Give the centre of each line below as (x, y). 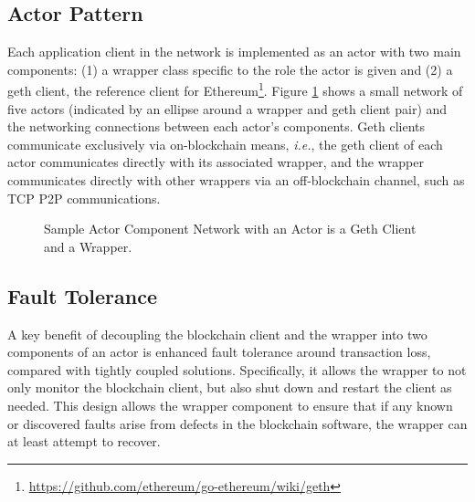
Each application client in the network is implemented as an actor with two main (234, 52)
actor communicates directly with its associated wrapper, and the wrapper (216, 162)
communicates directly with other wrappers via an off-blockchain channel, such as (236, 180)
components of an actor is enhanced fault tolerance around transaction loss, (219, 352)
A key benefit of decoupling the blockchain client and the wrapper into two (217, 334)
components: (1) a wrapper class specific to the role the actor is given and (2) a (230, 69)
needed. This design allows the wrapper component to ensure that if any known (230, 405)
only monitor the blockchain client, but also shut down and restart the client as (230, 387)
